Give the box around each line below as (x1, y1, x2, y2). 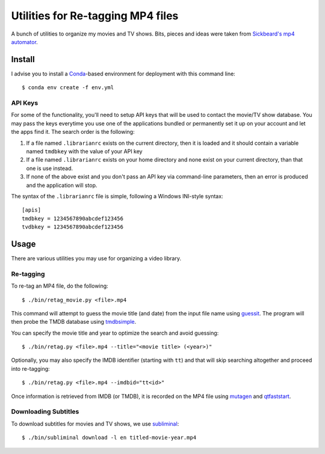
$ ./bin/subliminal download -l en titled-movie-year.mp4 (22, 434, 197, 441)
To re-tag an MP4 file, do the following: (11, 282, 108, 289)
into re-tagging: (11, 365, 51, 372)
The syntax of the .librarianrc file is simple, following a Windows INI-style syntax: (11, 192, 223, 200)
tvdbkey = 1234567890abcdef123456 (22, 224, 123, 230)
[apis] (22, 207, 42, 213)
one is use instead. (26, 165, 73, 172)
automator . (11, 38, 39, 45)
